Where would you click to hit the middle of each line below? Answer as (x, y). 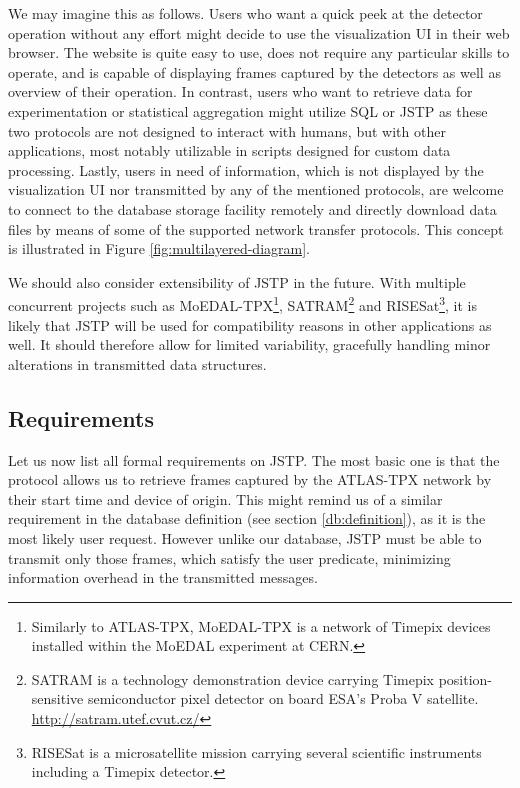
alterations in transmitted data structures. (137, 363)
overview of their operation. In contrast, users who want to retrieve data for (240, 91)
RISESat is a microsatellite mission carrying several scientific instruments (256, 751)
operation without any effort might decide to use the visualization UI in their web (259, 32)
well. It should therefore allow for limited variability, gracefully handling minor (249, 344)
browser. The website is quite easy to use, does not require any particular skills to (259, 52)
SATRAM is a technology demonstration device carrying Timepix (232, 678)
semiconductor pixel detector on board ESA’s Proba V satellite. (283, 698)
